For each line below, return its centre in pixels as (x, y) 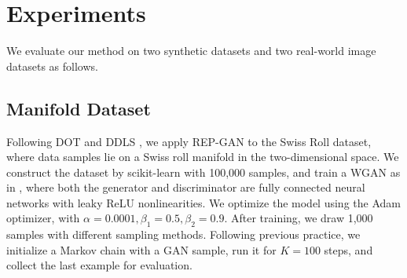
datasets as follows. (52, 66)
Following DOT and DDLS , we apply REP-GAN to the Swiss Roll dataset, (189, 141)
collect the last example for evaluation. (99, 265)
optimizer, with (43, 218)
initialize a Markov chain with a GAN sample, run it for (141, 249)
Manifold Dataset (79, 108)
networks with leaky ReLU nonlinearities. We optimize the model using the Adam (203, 202)
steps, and (348, 249)
